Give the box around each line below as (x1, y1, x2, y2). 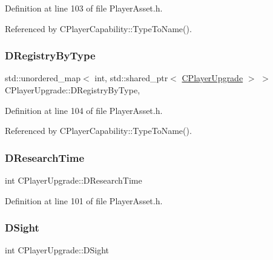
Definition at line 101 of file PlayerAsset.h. (5, 194, 163, 207)
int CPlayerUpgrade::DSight (5, 244, 110, 256)
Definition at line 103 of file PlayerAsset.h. (5, 2, 163, 14)
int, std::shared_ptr (94, 72, 168, 84)
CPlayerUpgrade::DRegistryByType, (5, 84, 140, 96)
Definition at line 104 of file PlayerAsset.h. (5, 104, 163, 116)
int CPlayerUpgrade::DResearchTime (5, 174, 142, 186)
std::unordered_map (5, 72, 81, 84)
